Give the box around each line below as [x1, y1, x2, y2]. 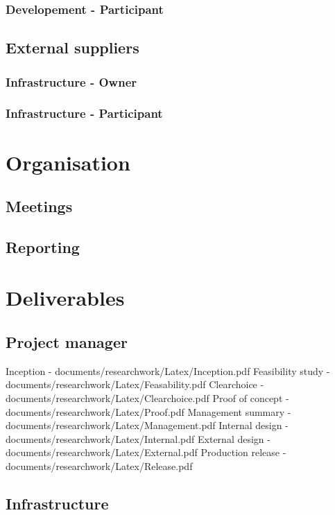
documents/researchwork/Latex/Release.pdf [6, 458, 193, 473]
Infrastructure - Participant [6, 105, 163, 122]
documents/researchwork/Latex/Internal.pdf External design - [6, 431, 270, 446]
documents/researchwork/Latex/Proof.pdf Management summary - [6, 404, 291, 419]
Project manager [6, 331, 128, 353]
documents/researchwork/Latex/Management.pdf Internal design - [6, 418, 289, 433]
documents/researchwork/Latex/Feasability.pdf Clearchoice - [6, 377, 264, 392]
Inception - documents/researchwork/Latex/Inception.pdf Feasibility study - [6, 363, 330, 378]
